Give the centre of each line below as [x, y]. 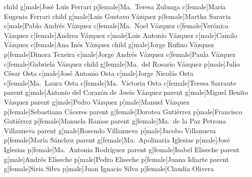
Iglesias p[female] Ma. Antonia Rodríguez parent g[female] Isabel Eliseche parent [122, 149]
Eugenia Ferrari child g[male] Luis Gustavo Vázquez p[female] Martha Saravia [118, 16]
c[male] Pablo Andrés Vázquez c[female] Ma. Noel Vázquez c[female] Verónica [116, 26]
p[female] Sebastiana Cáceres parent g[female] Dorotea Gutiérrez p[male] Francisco [123, 111]
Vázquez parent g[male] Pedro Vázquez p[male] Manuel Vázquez [97, 101]
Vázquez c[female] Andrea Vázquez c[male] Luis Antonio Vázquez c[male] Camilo [121, 35]
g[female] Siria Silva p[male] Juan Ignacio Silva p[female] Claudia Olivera [109, 168]
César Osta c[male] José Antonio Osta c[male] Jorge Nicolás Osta [99, 73]
